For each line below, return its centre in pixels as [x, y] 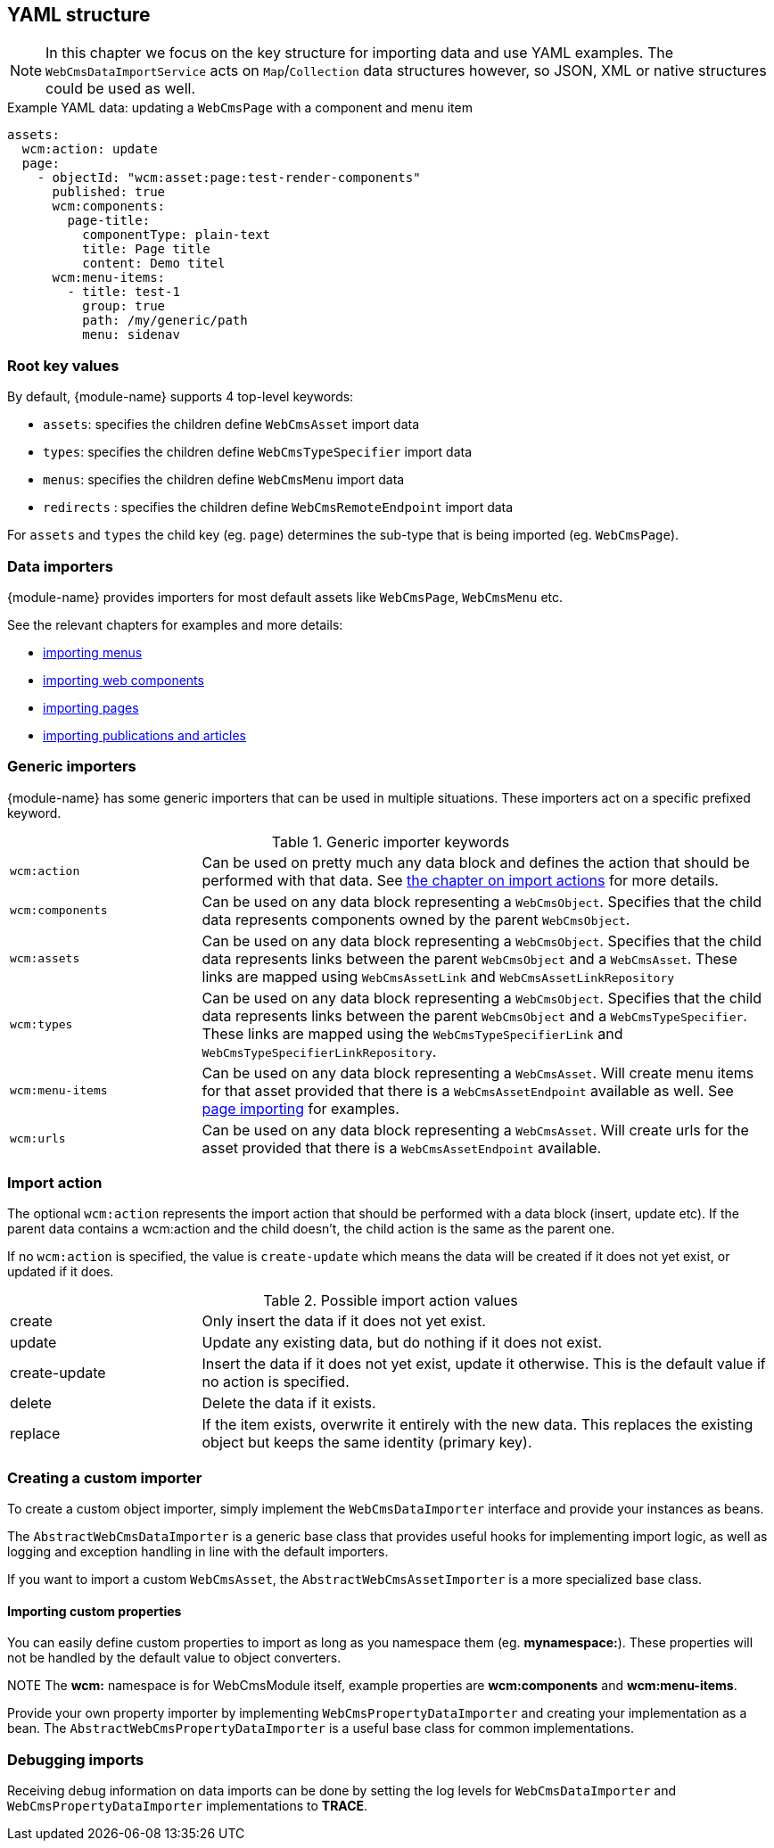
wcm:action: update [90, 149]
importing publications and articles [144, 735]
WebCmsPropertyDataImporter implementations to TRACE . [188, 1806]
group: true [124, 306]
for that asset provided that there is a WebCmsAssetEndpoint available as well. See [468, 1090]
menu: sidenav [131, 335]
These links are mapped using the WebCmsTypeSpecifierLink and [412, 1033]
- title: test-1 [124, 292]
